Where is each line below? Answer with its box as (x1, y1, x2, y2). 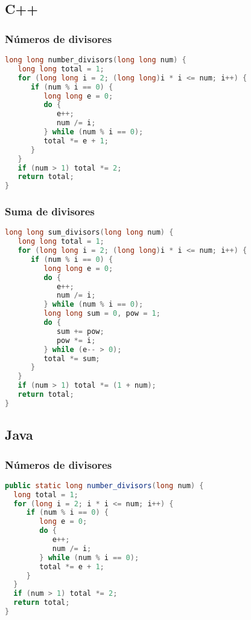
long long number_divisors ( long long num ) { (5, 56, 186, 64)
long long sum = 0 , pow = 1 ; (43, 309, 160, 318)
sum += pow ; (56, 327, 104, 336)
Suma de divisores (5, 204, 95, 219)
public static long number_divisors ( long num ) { (5, 481, 204, 490)
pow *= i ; (56, 336, 96, 345)
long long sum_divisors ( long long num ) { (5, 228, 174, 237)
